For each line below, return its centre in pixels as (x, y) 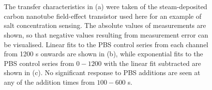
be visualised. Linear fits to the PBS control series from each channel (106, 44)
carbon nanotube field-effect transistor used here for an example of (103, 16)
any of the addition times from (49, 82)
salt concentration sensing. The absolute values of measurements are (105, 25)
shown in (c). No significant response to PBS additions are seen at (102, 72)
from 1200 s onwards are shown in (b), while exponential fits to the (104, 54)
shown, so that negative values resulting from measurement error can (106, 34)
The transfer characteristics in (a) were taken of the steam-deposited (106, 6)
